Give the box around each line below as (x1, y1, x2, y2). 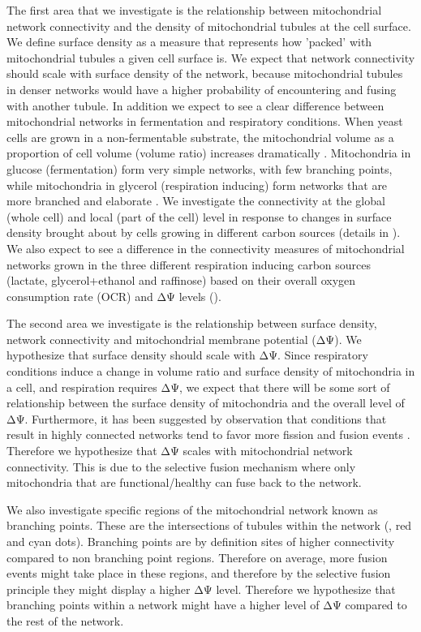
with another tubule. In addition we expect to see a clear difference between (6, 97, 384, 114)
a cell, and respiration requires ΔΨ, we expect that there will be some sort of (6, 378, 390, 395)
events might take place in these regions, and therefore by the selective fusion (6, 565, 391, 582)
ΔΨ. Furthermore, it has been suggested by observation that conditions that (6, 410, 387, 427)
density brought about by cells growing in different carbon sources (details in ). (6, 224, 401, 241)
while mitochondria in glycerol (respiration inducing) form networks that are (6, 176, 388, 193)
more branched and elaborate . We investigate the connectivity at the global (6, 192, 385, 209)
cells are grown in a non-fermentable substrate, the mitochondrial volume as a (6, 128, 394, 145)
